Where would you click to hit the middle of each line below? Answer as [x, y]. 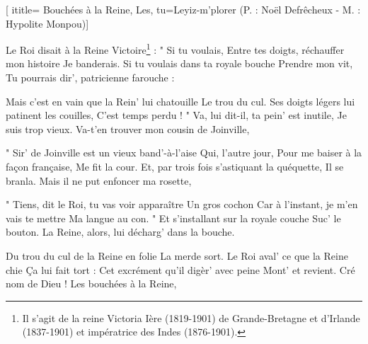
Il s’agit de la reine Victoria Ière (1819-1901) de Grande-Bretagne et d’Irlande [191, 317]
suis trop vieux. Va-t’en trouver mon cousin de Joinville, [128, 128]
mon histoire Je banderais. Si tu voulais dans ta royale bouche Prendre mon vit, [179, 63]
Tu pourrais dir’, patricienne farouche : [90, 78]
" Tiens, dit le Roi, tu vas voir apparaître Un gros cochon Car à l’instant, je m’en [182, 204]
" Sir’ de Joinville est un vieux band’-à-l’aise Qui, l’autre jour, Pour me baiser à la [184, 153]
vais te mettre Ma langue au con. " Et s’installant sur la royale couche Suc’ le [173, 218]
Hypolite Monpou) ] [47, 23]
